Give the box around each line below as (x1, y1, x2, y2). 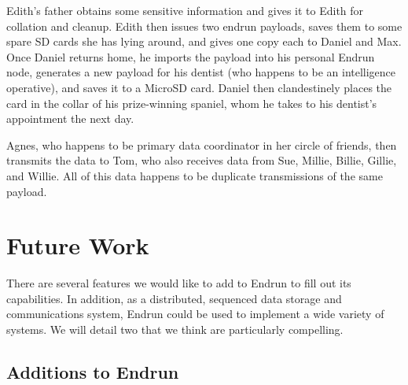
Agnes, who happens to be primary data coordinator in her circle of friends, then (6, 136, 397, 153)
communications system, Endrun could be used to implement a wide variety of (6, 305, 384, 322)
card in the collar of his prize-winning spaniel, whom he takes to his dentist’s (6, 94, 377, 111)
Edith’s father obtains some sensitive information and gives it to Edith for (6, 2, 364, 18)
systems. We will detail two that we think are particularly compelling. (6, 321, 344, 338)
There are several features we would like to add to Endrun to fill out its (6, 275, 351, 291)
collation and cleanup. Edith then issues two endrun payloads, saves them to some (6, 17, 402, 34)
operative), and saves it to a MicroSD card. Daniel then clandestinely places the (6, 79, 392, 95)
